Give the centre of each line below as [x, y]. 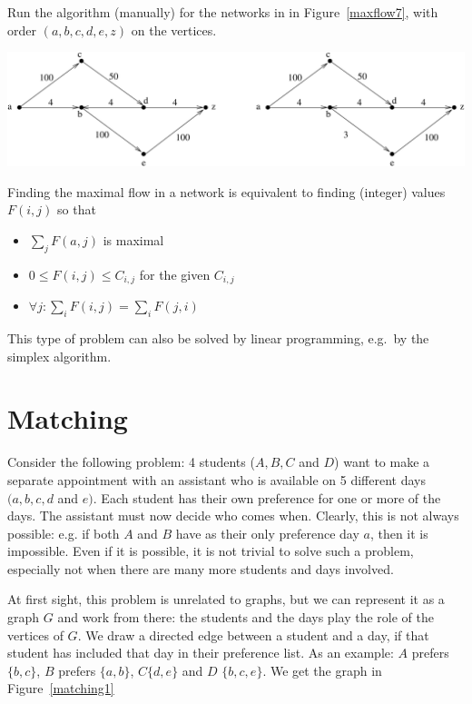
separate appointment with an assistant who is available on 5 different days [216, 479]
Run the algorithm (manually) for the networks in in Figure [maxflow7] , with [223, 12]
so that [77, 209]
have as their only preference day [267, 533]
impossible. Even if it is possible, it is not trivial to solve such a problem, [211, 551]
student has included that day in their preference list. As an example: [201, 653]
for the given [175, 274]
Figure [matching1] [61, 688]
